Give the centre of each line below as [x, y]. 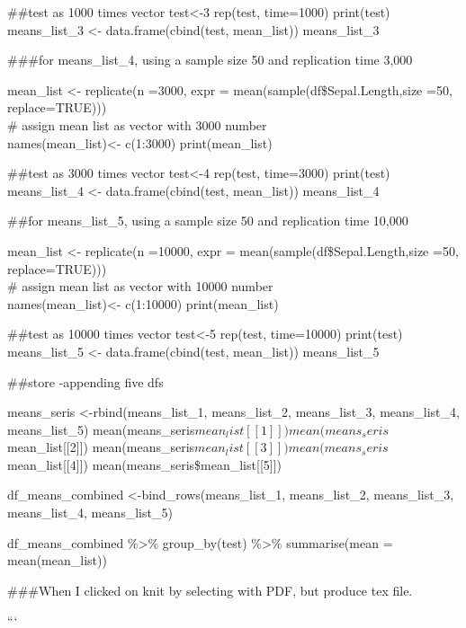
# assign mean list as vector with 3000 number [137, 124]
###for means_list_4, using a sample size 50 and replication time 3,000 [210, 60]
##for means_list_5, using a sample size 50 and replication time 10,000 [208, 221]
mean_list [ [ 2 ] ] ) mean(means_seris [101, 447]
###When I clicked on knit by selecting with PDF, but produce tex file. [210, 590]
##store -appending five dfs [85, 381]
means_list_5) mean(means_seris [101, 429]
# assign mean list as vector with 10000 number [140, 286]
